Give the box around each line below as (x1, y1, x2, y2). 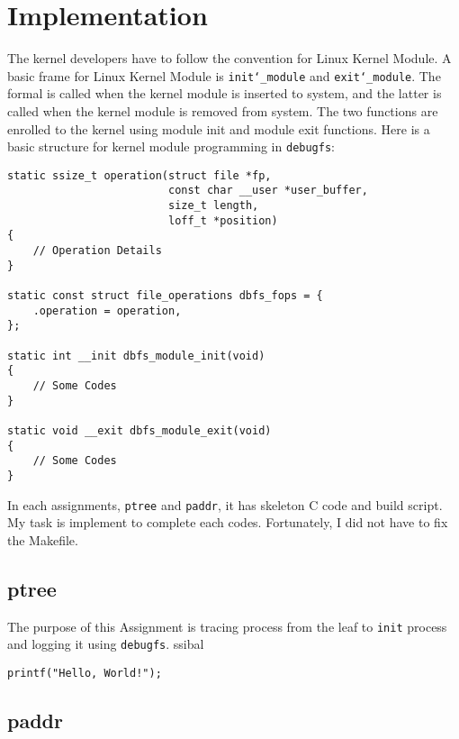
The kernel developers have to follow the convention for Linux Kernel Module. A (7, 49, 452, 68)
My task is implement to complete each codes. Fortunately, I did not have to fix (7, 513, 448, 532)
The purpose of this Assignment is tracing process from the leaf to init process (7, 616, 447, 635)
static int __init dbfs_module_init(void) (7, 349, 265, 362)
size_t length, (167, 199, 259, 213)
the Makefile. (7, 530, 78, 549)
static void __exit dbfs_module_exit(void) (7, 424, 272, 437)
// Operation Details (32, 244, 162, 258)
